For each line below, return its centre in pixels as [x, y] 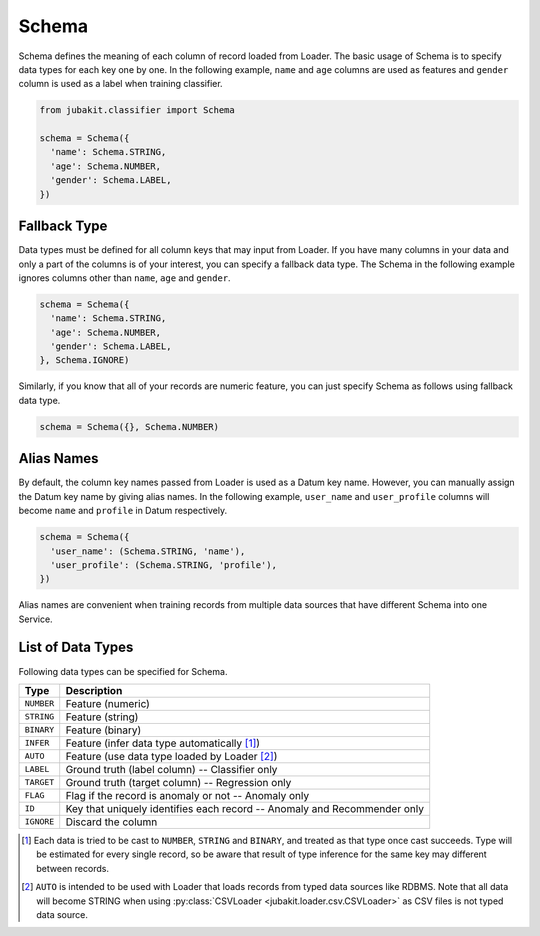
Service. [36, 619]
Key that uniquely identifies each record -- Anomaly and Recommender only [245, 808]
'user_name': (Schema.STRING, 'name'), [148, 551]
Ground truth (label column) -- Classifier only [171, 769]
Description [94, 690]
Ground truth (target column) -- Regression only [178, 782]
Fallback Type [63, 226]
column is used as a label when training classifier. [121, 84]
